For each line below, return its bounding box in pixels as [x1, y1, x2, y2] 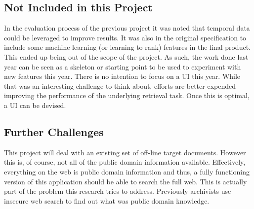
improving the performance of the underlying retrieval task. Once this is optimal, [4, 90, 250, 101]
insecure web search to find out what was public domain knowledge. [4, 195, 210, 206]
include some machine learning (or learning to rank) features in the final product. [4, 42, 251, 52]
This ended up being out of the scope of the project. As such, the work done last [4, 51, 249, 62]
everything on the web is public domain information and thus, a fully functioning [4, 166, 250, 176]
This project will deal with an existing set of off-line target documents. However [4, 147, 246, 157]
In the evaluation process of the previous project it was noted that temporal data [4, 23, 250, 33]
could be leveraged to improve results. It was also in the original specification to [4, 32, 247, 42]
